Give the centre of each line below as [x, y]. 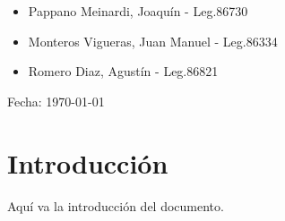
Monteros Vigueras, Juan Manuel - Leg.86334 [153, 41]
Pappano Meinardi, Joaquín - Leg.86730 [138, 11]
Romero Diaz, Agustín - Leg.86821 [123, 71]
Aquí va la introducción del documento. [116, 205]
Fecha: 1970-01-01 [56, 101]
